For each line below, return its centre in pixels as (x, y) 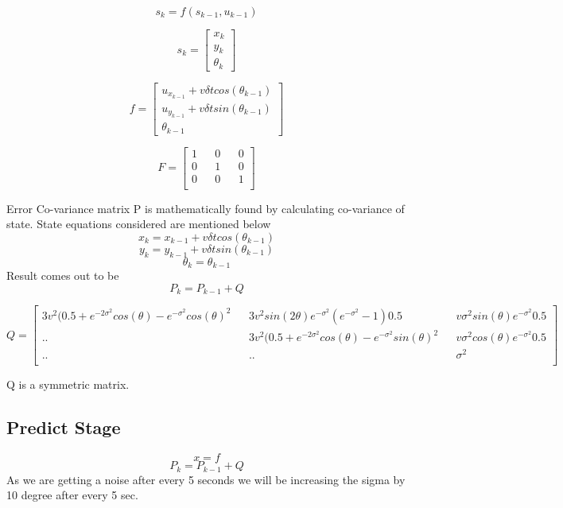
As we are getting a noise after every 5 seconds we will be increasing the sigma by (206, 479)
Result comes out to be (63, 275)
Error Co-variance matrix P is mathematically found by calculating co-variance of (206, 208)
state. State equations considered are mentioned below (139, 224)
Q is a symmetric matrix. (68, 384)
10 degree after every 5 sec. (72, 495)
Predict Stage (64, 427)
